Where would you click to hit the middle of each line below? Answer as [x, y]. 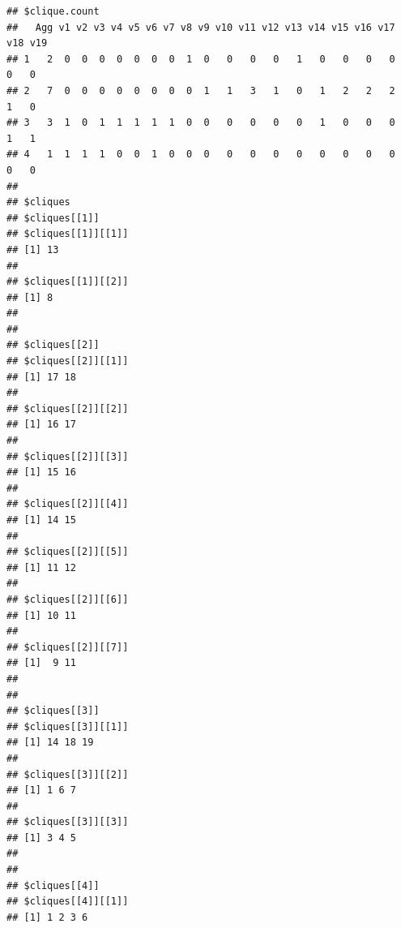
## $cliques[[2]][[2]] [68, 408]
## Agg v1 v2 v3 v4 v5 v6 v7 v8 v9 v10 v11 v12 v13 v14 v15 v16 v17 [201, 27]
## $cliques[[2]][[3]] [68, 456]
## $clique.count [53, 11]
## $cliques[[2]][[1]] [68, 361]
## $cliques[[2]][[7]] [68, 647]
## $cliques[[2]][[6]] [68, 599]
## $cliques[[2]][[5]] [68, 552]
